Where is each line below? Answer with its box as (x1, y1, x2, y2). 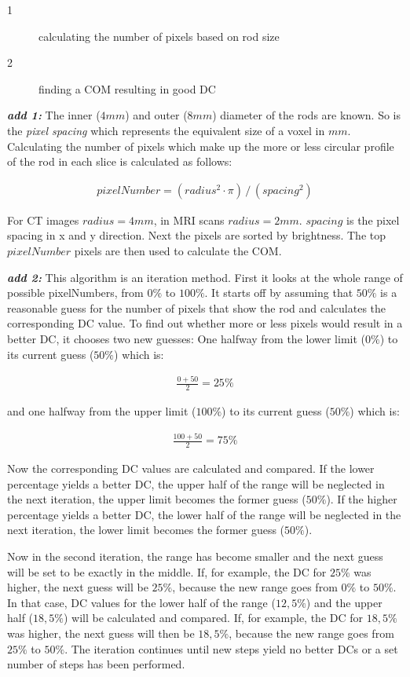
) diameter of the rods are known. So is (212, 107, 401, 123)
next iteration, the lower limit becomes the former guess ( (7, 521, 285, 538)
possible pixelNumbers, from (7, 284, 144, 301)
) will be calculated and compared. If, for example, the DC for (63, 609, 364, 626)
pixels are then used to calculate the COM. (74, 242, 282, 258)
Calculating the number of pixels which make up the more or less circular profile (7, 137, 394, 154)
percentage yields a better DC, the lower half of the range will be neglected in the (7, 506, 401, 522)
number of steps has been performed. (7, 656, 185, 672)
